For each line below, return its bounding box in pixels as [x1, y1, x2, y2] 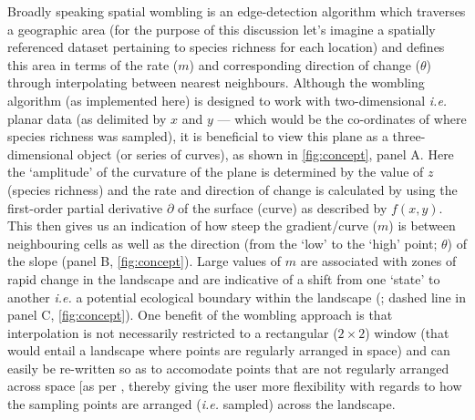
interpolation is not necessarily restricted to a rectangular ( [7, 323, 338, 342]
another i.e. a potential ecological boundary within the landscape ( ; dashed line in [7, 287, 467, 306]
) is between [388, 216, 456, 235]
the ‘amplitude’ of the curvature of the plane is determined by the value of [7, 162, 424, 181]
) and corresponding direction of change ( [189, 55, 420, 74]
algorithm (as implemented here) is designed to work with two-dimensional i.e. [7, 90, 448, 109]
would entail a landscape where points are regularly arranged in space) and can [7, 341, 450, 360]
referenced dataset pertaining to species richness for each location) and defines [7, 37, 445, 56]
